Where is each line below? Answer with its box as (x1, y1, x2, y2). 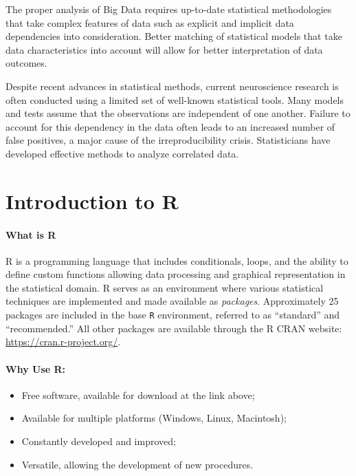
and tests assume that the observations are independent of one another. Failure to (5, 106, 351, 120)
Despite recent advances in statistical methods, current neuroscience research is (5, 78, 339, 93)
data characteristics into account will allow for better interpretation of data (5, 42, 323, 56)
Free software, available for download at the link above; (21, 387, 255, 402)
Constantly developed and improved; (21, 433, 176, 448)
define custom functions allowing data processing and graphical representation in (5, 267, 346, 281)
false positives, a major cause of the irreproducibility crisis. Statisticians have (5, 133, 331, 147)
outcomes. (5, 56, 47, 70)
